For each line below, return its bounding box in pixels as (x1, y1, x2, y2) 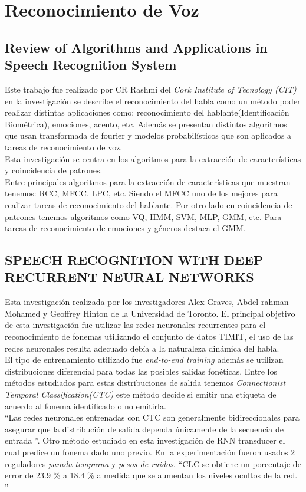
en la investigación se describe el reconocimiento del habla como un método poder (5, 94, 301, 107)
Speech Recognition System (5, 55, 177, 74)
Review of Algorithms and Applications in (5, 38, 268, 56)
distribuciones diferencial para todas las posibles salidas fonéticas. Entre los (5, 365, 277, 377)
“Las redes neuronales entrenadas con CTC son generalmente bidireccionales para (5, 411, 300, 424)
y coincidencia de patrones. (5, 164, 103, 176)
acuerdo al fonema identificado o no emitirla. (5, 399, 166, 412)
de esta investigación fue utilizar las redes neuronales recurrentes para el (5, 319, 266, 331)
